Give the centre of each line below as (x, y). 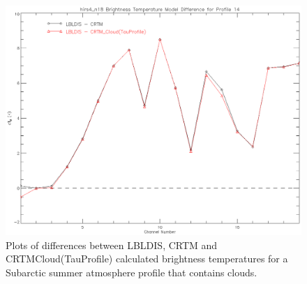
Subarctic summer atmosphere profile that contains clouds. (132, 272)
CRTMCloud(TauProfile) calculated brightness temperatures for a (147, 259)
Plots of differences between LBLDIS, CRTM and (112, 245)
